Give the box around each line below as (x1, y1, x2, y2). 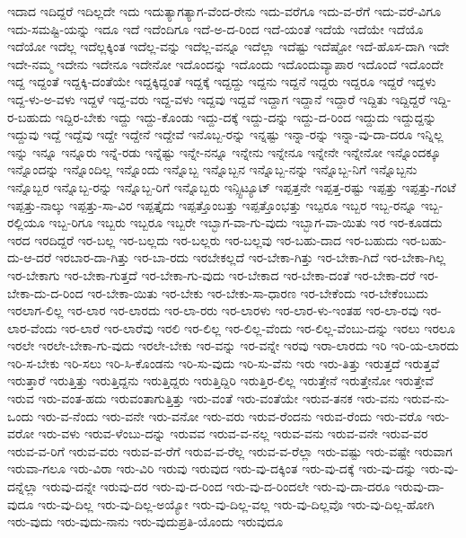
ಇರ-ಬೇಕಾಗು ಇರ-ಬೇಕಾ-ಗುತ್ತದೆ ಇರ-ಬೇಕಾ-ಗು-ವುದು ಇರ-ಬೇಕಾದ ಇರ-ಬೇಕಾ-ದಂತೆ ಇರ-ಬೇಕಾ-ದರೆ (7, 265, 416, 284)
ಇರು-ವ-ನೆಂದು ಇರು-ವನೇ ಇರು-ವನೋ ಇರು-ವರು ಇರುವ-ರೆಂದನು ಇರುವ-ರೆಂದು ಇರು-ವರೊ (37, 406, 423, 425)
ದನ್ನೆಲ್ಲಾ (7, 477, 39, 496)
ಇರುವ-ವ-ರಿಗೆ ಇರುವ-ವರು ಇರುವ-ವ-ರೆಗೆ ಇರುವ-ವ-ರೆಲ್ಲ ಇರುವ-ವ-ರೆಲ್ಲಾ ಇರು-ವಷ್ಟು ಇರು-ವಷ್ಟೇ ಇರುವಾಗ (7, 441, 453, 460)
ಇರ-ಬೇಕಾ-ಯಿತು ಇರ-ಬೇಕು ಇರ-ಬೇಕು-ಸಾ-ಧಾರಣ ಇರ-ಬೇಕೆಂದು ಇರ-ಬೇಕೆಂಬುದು (87, 283, 428, 302)
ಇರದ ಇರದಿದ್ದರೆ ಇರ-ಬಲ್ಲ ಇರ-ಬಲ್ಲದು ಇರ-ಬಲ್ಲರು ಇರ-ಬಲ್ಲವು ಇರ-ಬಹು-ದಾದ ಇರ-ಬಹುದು (7, 230, 399, 249)
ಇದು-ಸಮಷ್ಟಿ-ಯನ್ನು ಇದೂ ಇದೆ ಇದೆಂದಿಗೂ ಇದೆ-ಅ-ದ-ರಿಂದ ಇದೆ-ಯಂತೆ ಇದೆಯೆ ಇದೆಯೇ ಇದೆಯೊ (7, 19, 424, 38)
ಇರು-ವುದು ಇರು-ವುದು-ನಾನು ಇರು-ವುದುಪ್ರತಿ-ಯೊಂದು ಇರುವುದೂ (7, 512, 284, 531)
